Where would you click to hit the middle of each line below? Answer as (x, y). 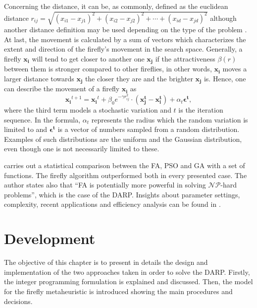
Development (50, 238)
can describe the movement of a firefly (62, 89)
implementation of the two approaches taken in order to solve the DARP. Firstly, (127, 272)
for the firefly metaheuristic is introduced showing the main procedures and (118, 291)
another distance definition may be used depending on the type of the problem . (126, 30)
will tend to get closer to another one (88, 58)
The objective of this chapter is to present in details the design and (106, 262)
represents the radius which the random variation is (170, 119)
